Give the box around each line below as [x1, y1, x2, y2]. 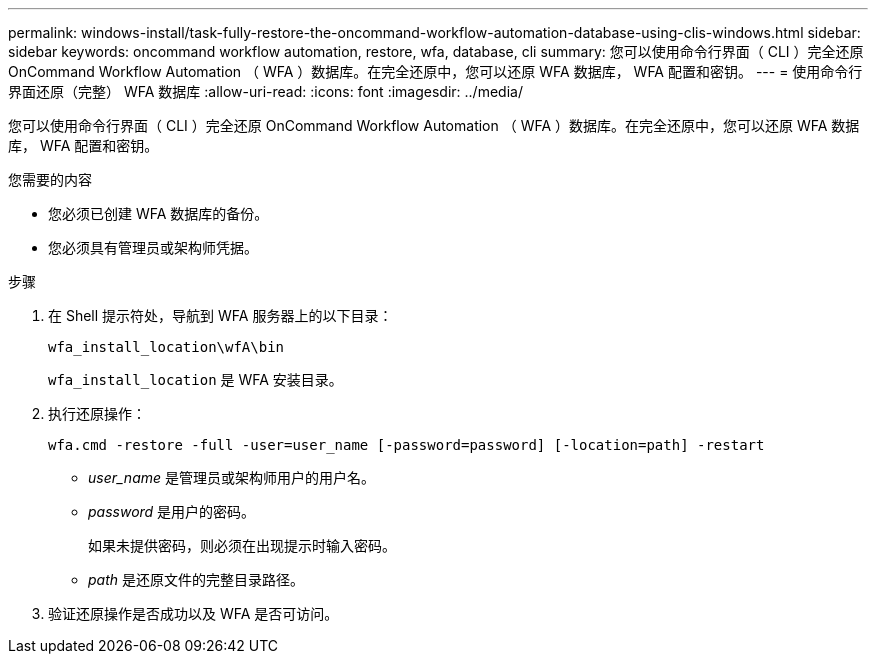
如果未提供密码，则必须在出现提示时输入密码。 [88, 537, 396, 554]
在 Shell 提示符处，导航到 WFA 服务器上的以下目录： [48, 307, 393, 324]
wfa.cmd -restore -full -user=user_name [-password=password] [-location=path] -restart [48, 437, 765, 453]
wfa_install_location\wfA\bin [48, 339, 285, 355]
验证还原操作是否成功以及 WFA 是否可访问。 [48, 605, 339, 622]
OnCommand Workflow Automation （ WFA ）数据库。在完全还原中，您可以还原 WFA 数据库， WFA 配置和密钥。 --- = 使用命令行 [8, 63, 863, 80]
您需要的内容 [8, 171, 92, 188]
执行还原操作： [48, 405, 146, 422]
